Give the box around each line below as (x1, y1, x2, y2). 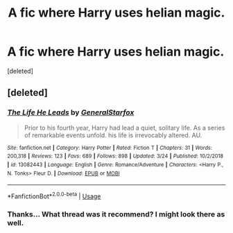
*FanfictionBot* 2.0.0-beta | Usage (7, 191, 101, 200)
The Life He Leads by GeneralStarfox (7, 107, 135, 117)
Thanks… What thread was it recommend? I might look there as (7, 209, 225, 219)
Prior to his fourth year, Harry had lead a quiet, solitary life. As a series (24, 123, 225, 132)
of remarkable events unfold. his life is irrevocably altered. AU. (24, 130, 202, 139)
